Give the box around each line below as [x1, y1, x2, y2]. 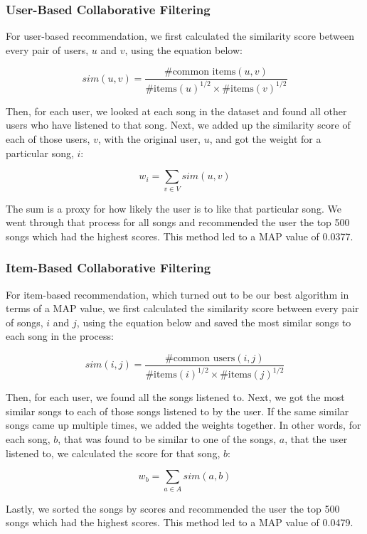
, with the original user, [97, 132, 201, 146]
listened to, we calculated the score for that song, [6, 445, 220, 460]
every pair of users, [6, 42, 89, 57]
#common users [165, 353, 235, 363]
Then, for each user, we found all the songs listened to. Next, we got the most [6, 390, 345, 405]
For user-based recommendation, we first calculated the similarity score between [6, 28, 354, 43]
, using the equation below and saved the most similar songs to [76, 314, 351, 329]
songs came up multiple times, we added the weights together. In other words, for [6, 417, 361, 432]
